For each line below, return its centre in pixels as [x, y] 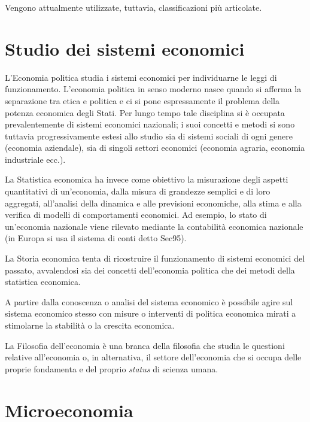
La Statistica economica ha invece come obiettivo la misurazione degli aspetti [147, 179]
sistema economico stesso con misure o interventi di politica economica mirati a [151, 313]
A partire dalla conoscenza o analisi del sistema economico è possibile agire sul [149, 301]
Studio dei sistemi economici [125, 48]
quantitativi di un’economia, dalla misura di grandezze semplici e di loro [138, 191]
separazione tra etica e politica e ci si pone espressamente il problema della [142, 100]
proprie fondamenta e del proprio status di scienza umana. [112, 368]
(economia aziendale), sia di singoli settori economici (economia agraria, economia [155, 148]
